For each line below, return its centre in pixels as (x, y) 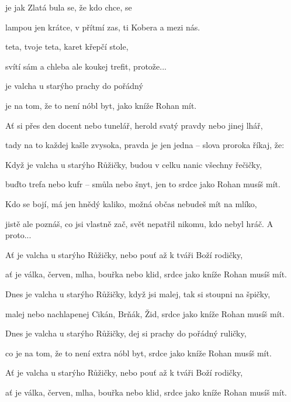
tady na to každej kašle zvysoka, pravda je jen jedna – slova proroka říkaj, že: (145, 145)
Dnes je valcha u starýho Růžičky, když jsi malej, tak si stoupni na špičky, (138, 293)
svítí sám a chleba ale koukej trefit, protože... (86, 66)
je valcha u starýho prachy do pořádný (74, 86)
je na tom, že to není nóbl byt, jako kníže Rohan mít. (101, 105)
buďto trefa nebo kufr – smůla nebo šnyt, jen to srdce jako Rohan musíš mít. (143, 184)
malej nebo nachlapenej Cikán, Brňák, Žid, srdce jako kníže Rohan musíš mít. (145, 313)
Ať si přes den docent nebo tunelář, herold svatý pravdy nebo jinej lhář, (134, 125)
